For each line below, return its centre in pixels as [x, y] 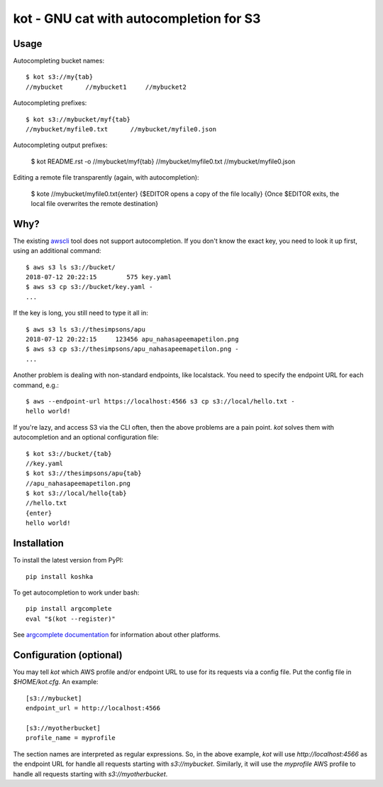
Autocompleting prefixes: [50, 103]
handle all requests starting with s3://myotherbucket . [90, 774]
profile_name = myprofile [71, 738]
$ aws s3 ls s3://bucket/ [71, 267]
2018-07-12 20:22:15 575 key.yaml [99, 277]
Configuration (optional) [68, 655]
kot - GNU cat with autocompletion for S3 [137, 18]
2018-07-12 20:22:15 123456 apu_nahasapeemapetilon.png [132, 339]
